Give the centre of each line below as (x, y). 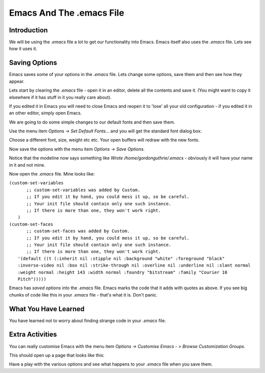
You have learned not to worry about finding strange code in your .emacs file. (88, 321)
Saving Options (33, 63)
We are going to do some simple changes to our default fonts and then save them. (92, 122)
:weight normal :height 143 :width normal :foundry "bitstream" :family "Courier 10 (123, 272)
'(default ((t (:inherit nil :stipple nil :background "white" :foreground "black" (121, 258)
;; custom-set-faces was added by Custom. (78, 231)
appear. (17, 81)
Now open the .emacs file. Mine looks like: (52, 174)
